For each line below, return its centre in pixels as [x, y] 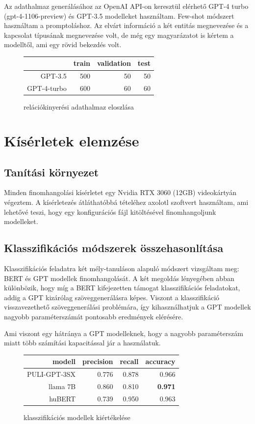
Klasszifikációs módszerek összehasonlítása [114, 248]
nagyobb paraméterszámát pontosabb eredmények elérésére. [94, 316]
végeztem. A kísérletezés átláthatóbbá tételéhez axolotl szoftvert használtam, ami [126, 202]
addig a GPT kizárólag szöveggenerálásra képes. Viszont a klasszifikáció [112, 297]
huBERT [63, 398]
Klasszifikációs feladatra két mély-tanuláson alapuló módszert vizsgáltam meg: [122, 268]
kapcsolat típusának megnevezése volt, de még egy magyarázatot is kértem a [119, 35]
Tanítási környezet [51, 172]
